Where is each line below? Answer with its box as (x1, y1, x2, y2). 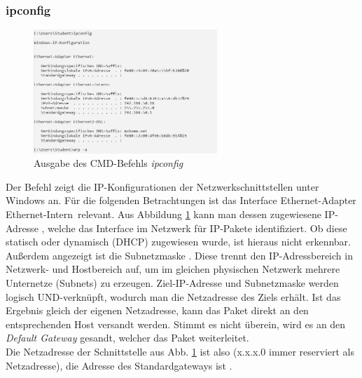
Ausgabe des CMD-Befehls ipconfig (34, 156, 183, 170)
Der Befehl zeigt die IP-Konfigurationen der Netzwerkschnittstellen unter (6, 179, 319, 194)
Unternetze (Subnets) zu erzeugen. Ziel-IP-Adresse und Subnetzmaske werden (6, 276, 339, 290)
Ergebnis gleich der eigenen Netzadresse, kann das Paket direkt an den (6, 303, 309, 318)
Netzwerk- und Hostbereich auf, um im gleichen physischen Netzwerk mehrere (6, 262, 340, 276)
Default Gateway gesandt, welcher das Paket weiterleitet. (6, 330, 249, 345)
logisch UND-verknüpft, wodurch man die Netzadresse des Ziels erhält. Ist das (6, 289, 341, 304)
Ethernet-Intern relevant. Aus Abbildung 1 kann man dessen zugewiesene (6, 207, 321, 222)
